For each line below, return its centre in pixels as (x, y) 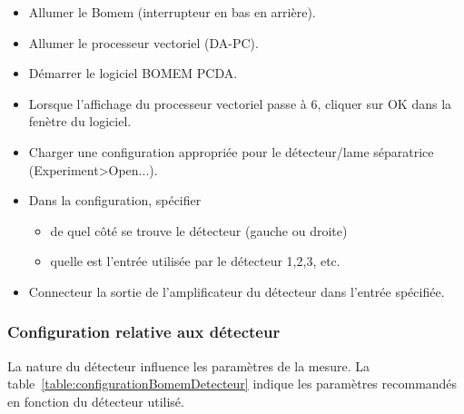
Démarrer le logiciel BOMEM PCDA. (133, 73)
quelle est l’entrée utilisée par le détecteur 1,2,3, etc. (195, 261)
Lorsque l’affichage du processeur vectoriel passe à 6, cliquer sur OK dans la (240, 103)
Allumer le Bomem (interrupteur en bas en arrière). (172, 12)
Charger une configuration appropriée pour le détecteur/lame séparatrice (231, 151)
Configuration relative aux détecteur (144, 332)
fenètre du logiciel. (80, 121)
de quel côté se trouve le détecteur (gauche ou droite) (199, 230)
